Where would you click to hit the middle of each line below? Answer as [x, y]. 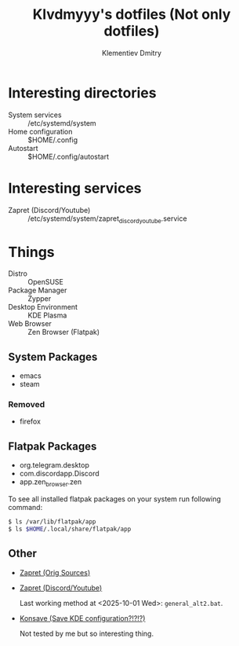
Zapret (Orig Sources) [55, 572]
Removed [27, 405]
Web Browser [30, 324]
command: [25, 508]
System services [35, 115]
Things [31, 252]
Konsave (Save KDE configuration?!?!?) [82, 618]
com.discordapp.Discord [59, 474]
